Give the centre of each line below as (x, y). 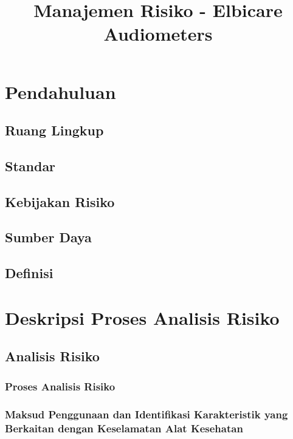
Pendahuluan (60, 91)
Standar (30, 165)
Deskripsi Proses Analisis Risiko (142, 317)
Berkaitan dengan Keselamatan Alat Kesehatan (124, 428)
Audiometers (158, 34)
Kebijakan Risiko (60, 201)
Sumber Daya (48, 237)
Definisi (29, 273)
